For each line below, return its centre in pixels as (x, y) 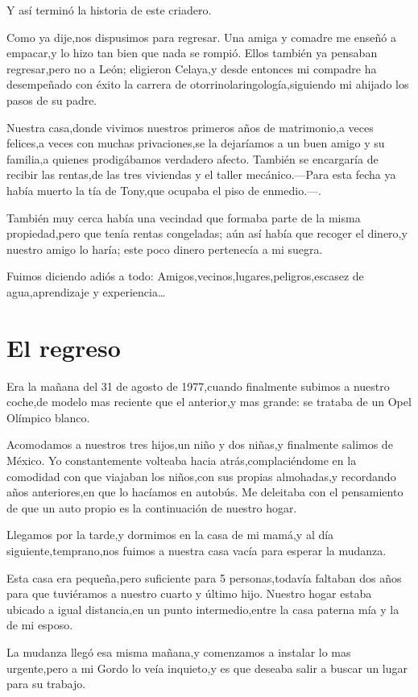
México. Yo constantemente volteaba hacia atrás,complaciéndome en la (182, 460)
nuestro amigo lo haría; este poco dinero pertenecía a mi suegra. (165, 249)
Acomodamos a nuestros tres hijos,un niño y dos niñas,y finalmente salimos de (200, 444)
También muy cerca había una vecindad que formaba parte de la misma (184, 217)
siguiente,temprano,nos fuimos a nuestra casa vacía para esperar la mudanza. (197, 550)
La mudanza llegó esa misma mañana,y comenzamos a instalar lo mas (179, 651)
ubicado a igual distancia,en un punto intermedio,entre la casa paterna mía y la (203, 609)
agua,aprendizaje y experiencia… (86, 291)
